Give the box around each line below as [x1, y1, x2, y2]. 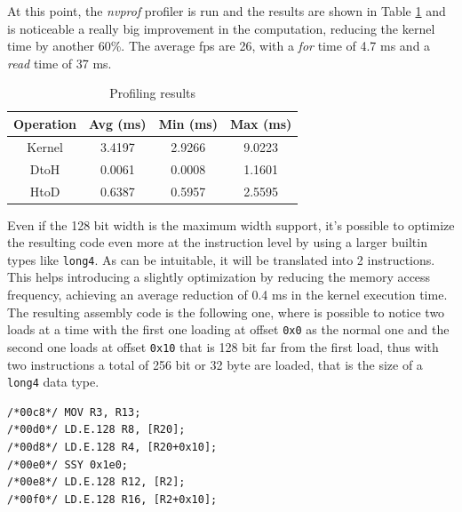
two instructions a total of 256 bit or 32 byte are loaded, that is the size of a [7, 355, 423, 373]
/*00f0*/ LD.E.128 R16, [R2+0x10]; [7, 492, 218, 506]
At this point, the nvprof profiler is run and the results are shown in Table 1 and [7, 2, 446, 20]
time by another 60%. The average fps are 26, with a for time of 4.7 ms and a [7, 36, 431, 55]
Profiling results [109, 84, 196, 102]
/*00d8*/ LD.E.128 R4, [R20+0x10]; [7, 440, 218, 453]
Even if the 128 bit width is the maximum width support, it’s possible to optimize [7, 215, 455, 234]
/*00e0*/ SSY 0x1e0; [7, 458, 129, 471]
